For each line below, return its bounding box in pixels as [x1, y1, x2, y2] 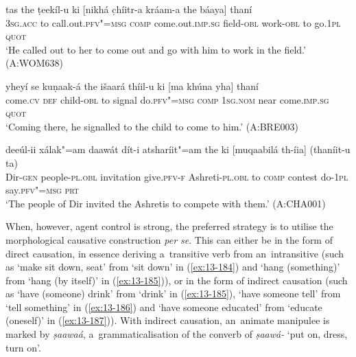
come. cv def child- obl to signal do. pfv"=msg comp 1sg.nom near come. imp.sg [5, 92, 329, 106]
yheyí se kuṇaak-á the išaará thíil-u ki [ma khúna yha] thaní [5, 78, 259, 93]
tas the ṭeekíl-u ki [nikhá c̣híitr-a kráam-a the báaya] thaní [5, 2, 252, 16]
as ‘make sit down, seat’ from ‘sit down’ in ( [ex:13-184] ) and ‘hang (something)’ [5, 260, 340, 274]
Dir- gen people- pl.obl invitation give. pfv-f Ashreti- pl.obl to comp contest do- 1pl [5, 169, 348, 183]
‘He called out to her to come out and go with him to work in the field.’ [5, 42, 306, 56]
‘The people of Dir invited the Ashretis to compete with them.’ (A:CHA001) [5, 196, 326, 210]
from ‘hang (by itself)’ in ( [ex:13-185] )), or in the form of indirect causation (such [5, 273, 348, 287]
